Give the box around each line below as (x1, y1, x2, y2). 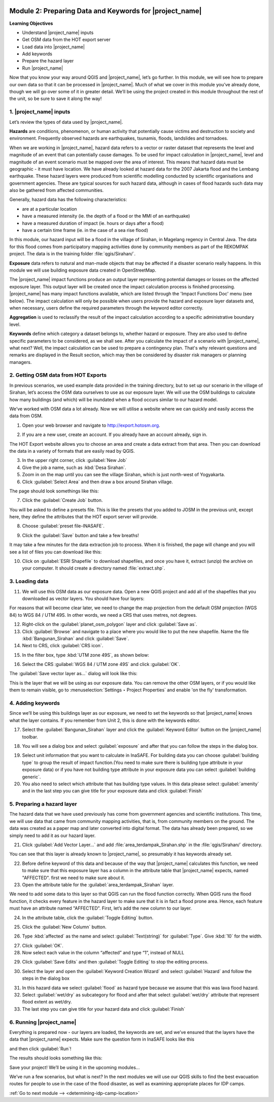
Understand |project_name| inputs (22, 29, 94, 36)
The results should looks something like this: (9, 1055, 102, 1061)
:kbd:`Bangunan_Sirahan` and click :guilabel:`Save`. (22, 635, 129, 642)
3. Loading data (9, 578, 49, 585)
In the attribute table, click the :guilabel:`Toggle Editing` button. (22, 914, 154, 921)
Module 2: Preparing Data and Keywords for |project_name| (9, 7, 202, 15)
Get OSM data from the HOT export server (22, 37, 111, 43)
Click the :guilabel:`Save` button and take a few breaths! (22, 532, 139, 538)
